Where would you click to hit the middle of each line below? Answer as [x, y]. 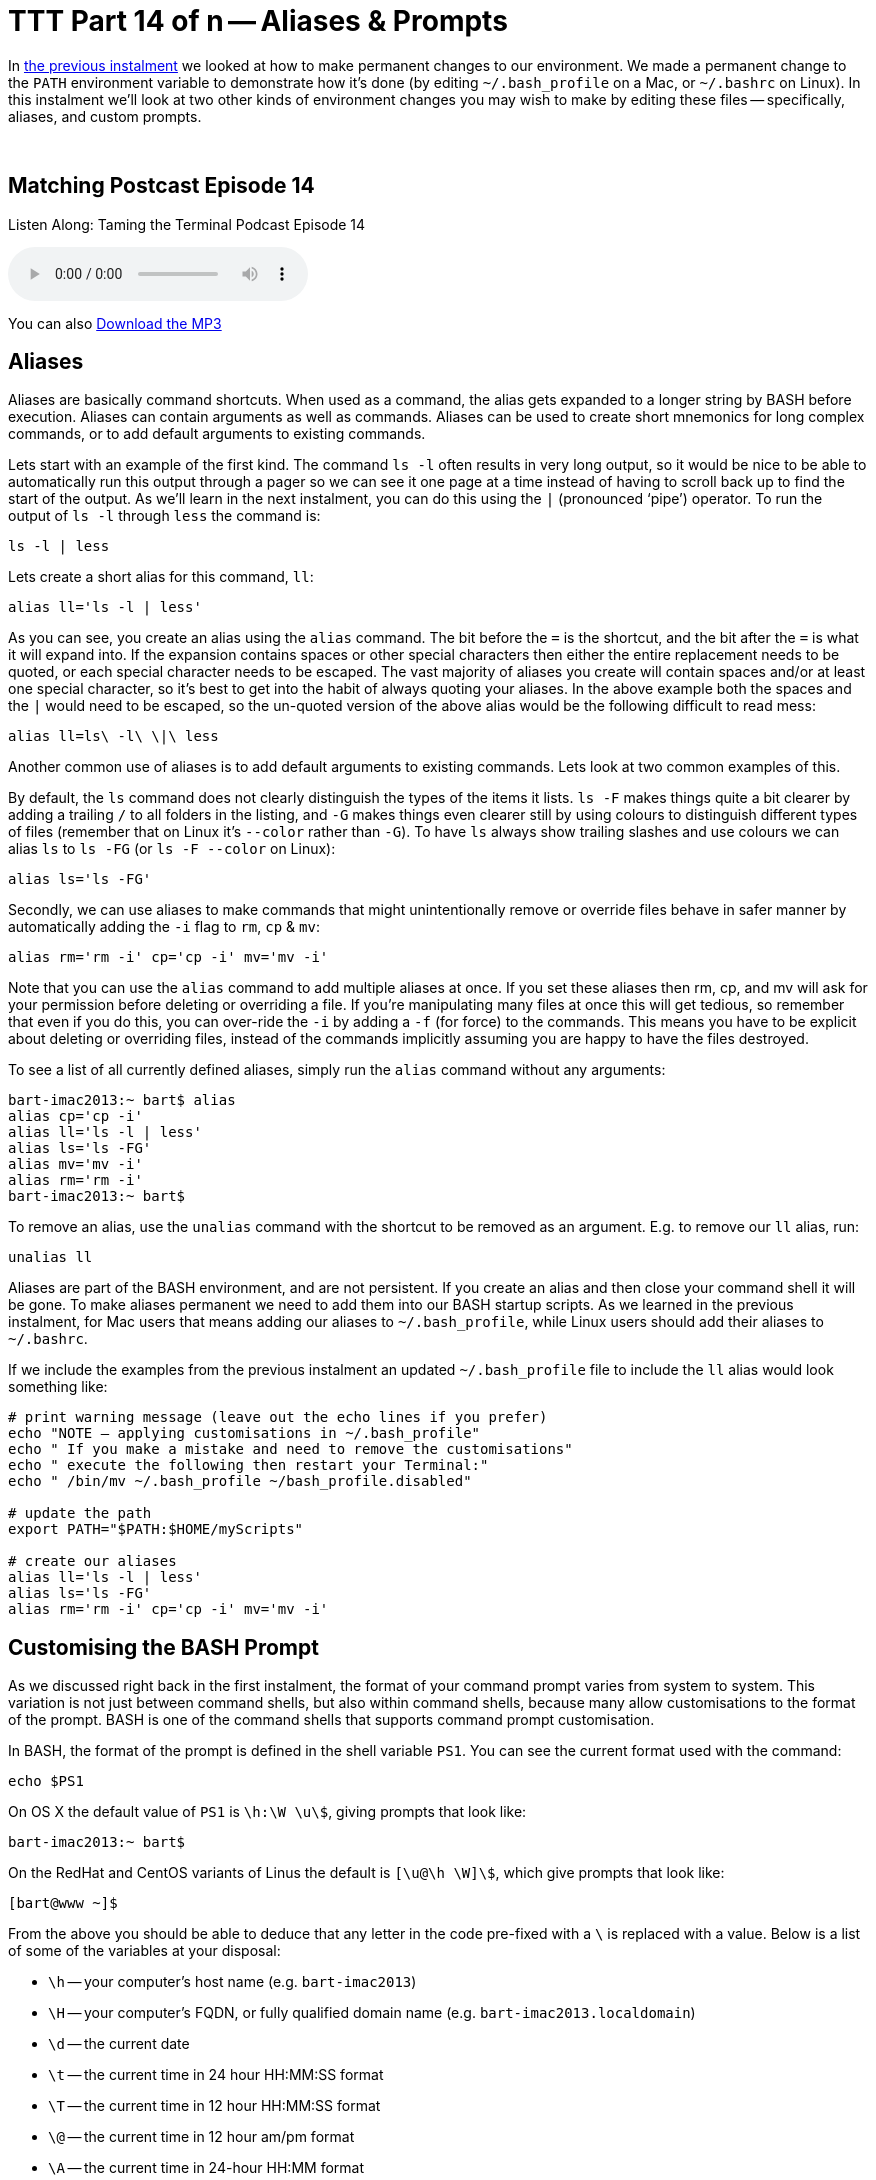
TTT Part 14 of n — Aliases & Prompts [258, 21]
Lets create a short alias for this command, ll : [161, 577]
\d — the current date [119, 2044]
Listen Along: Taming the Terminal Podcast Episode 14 [187, 224]
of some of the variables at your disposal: [144, 1951]
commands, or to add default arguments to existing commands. [217, 434]
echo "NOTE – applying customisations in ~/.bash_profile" [244, 1433]
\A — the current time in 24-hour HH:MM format [206, 2168]
